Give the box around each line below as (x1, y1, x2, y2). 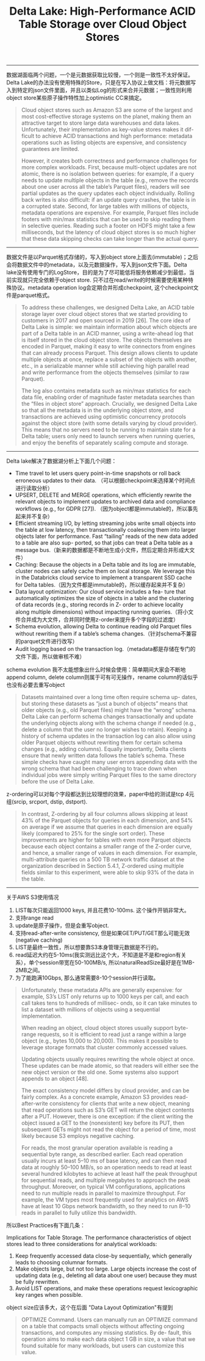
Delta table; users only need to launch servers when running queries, (21, 433, 195, 440)
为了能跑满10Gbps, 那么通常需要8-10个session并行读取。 (15, 974, 159, 981)
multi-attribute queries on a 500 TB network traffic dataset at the (21, 856, 185, 863)
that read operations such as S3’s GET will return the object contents (21, 1106, 195, 1113)
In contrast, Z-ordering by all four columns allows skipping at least (21, 810, 188, 818)
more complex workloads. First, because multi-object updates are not (21, 164, 197, 171)
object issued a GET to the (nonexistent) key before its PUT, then (21, 1120, 185, 1127)
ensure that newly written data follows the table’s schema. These (21, 752, 185, 759)
